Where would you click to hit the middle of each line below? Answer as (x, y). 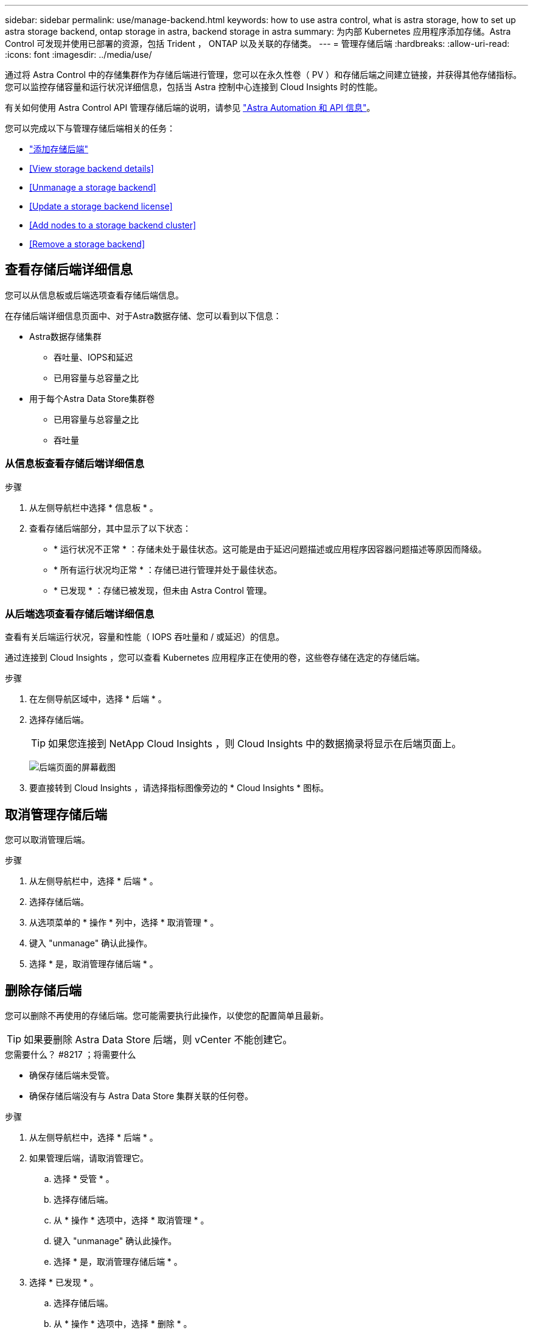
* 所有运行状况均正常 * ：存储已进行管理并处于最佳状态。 (168, 569)
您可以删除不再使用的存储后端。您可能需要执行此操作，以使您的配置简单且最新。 (167, 1016)
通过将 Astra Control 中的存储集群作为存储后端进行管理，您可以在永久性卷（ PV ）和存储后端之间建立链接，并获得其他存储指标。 (263, 75)
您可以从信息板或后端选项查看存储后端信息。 (94, 295)
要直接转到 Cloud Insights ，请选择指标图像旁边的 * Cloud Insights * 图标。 (179, 788)
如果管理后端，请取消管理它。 (89, 1158)
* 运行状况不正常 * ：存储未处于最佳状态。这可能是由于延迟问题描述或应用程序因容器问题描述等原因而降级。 (270, 549)
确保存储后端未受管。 (72, 1075)
